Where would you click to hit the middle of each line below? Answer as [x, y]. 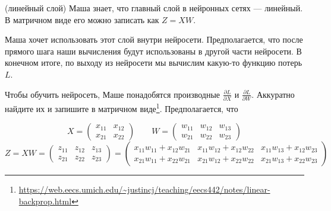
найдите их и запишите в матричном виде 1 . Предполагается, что [122, 107]
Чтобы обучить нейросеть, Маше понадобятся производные [113, 94]
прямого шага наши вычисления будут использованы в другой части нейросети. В [153, 51]
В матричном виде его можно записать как [82, 19]
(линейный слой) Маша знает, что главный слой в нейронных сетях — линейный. [154, 8]
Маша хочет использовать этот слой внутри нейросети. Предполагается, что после [154, 39]
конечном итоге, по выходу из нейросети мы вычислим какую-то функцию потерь [154, 63]
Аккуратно [275, 94]
